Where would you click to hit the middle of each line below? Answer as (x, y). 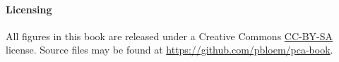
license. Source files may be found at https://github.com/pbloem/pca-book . (169, 50)
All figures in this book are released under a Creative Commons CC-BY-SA (169, 36)
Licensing (29, 9)
